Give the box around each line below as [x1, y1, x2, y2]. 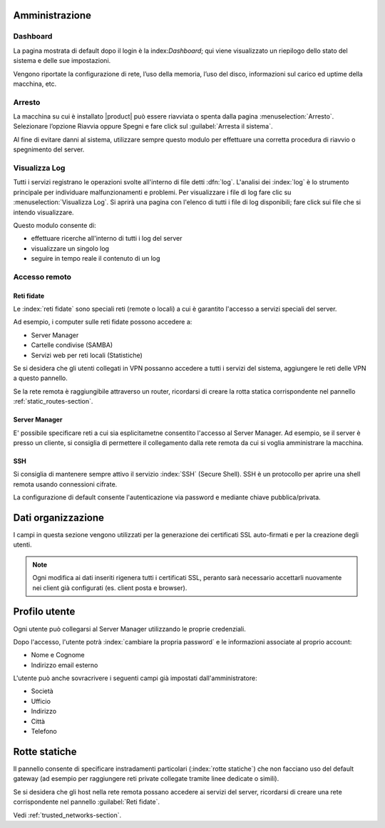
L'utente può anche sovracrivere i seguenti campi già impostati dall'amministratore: [13, 674, 257, 682]
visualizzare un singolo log [31, 244, 110, 253]
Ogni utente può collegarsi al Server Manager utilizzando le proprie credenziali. [13, 624, 246, 633]
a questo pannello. [13, 374, 68, 382]
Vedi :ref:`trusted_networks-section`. [13, 811, 122, 819]
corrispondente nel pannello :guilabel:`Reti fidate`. [13, 797, 160, 807]
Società [31, 687, 53, 696]
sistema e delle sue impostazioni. [13, 56, 111, 65]
